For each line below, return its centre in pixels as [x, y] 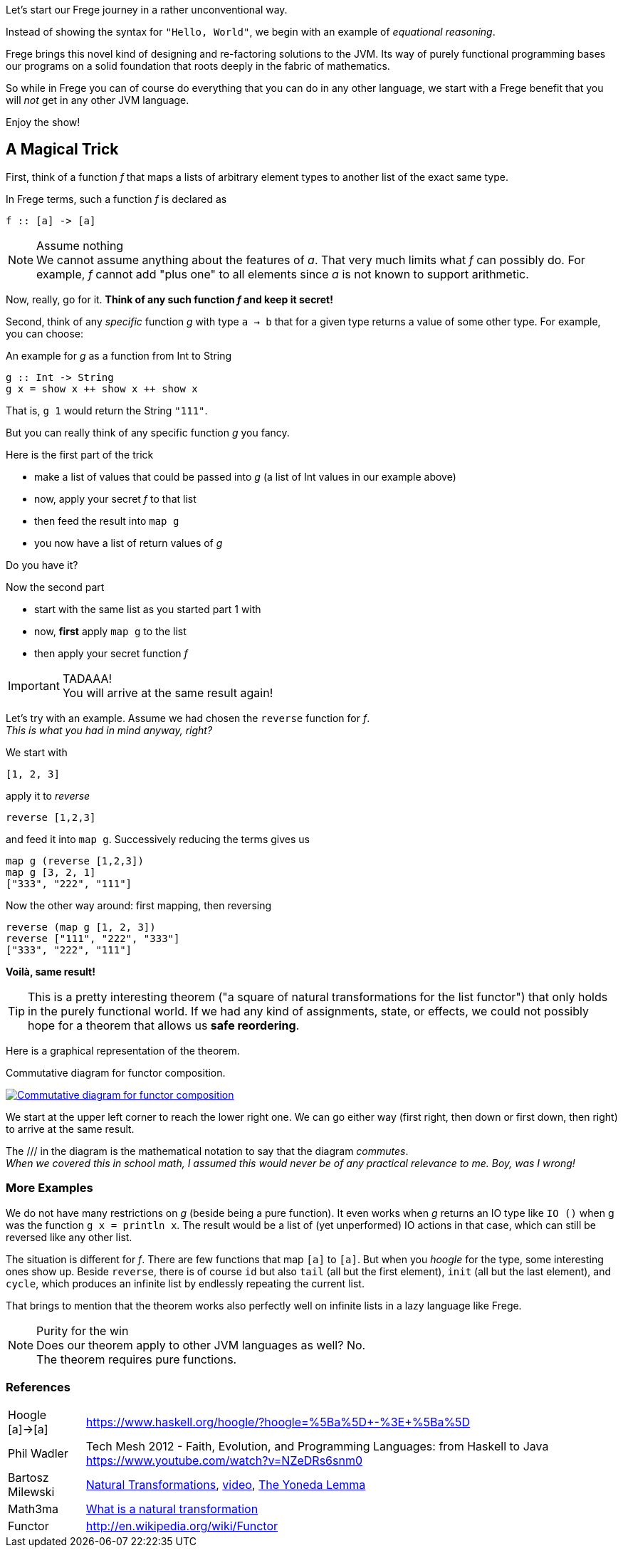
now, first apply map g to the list [110, 631]
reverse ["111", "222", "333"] [93, 938]
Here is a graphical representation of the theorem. [123, 1050]
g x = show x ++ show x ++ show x [102, 388]
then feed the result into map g [107, 521]
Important [34, 685]
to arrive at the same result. [70, 1129]
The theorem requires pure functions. [137, 1359]
